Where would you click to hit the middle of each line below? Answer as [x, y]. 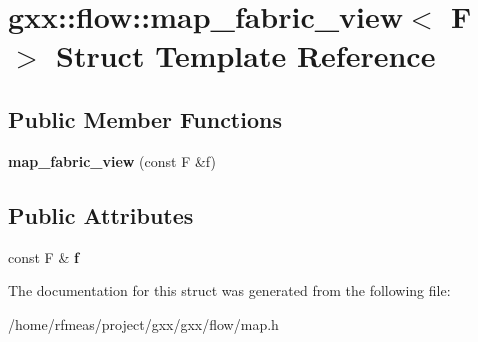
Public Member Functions [145, 118]
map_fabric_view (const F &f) [112, 160]
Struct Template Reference [246, 55]
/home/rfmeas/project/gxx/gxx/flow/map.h [143, 323]
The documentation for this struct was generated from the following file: [229, 290]
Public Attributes [101, 214]
